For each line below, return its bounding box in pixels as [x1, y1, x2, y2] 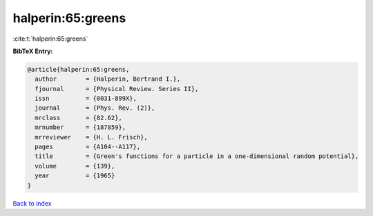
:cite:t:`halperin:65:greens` [12, 35, 88, 43]
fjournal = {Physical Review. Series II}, [35, 85, 199, 92]
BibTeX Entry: [12, 47, 53, 55]
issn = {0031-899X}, [35, 95, 137, 103]
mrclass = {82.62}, [35, 114, 122, 121]
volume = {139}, [35, 162, 115, 170]
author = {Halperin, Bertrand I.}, [35, 75, 181, 83]
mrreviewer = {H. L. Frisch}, [35, 133, 148, 141]
